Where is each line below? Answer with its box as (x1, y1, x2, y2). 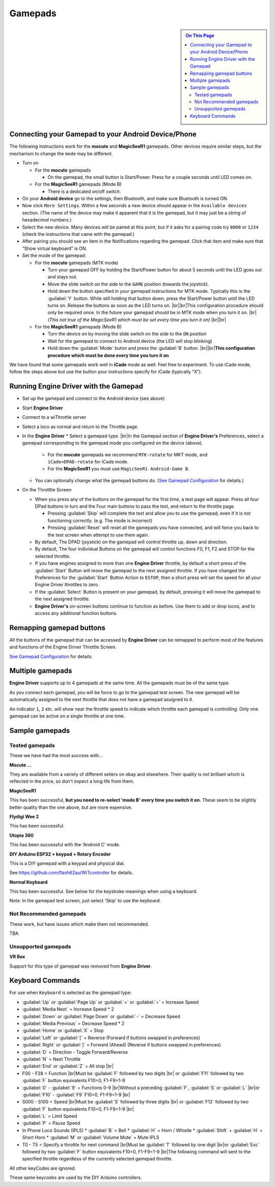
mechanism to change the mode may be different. (9, 150, 113, 156)
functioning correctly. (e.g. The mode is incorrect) (47, 517, 153, 523)
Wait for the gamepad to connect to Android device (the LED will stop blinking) (47, 338, 212, 344)
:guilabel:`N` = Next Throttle (22, 1056, 81, 1062)
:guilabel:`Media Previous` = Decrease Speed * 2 (22, 1020, 125, 1026)
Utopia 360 (9, 832, 34, 838)
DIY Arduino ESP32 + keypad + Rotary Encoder (9, 851, 111, 857)
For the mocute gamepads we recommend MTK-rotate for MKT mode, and (47, 451, 208, 458)
